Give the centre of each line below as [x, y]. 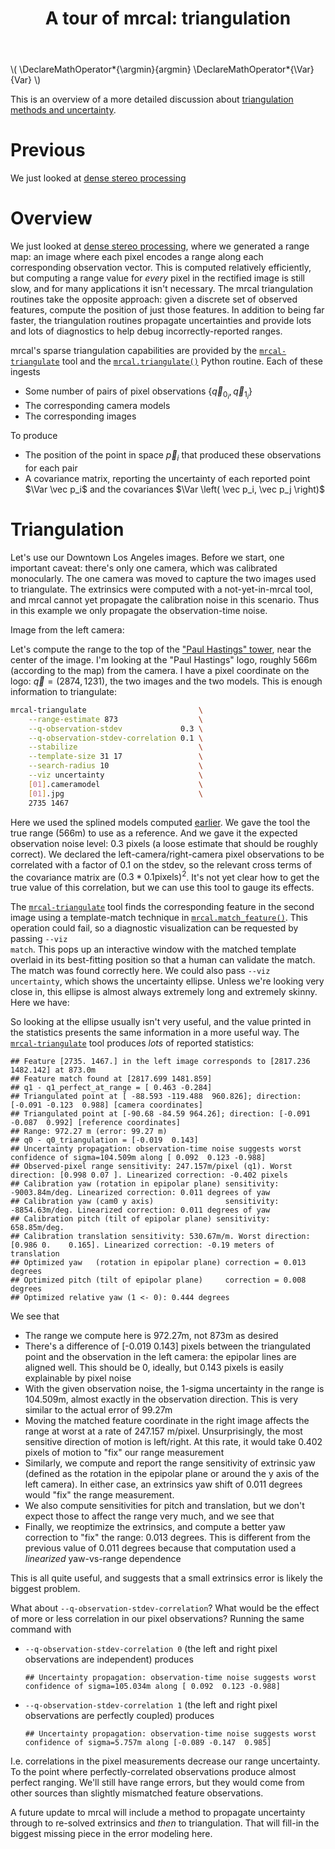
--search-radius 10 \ [115, 766]
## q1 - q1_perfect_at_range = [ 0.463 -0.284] [111, 1088]
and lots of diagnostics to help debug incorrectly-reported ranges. [146, 331]
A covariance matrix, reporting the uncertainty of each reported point [167, 478]
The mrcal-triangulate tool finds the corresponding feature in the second [162, 907]
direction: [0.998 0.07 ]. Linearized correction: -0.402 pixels [149, 1175]
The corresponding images [80, 416]
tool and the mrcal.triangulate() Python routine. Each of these [192, 361]
